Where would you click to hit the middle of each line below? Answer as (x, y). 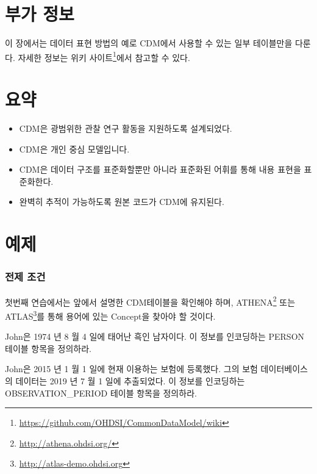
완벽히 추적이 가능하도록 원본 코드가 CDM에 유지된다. (122, 202)
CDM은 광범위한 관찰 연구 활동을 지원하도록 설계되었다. (126, 128)
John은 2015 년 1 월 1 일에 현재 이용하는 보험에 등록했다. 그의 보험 (131, 369)
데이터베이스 (284, 369)
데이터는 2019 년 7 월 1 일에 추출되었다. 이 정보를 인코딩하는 (130, 380)
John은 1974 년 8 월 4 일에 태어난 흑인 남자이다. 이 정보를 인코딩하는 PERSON (155, 336)
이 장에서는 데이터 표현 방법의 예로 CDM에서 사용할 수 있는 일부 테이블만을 (149, 43)
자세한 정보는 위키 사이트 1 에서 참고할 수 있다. (104, 56)
